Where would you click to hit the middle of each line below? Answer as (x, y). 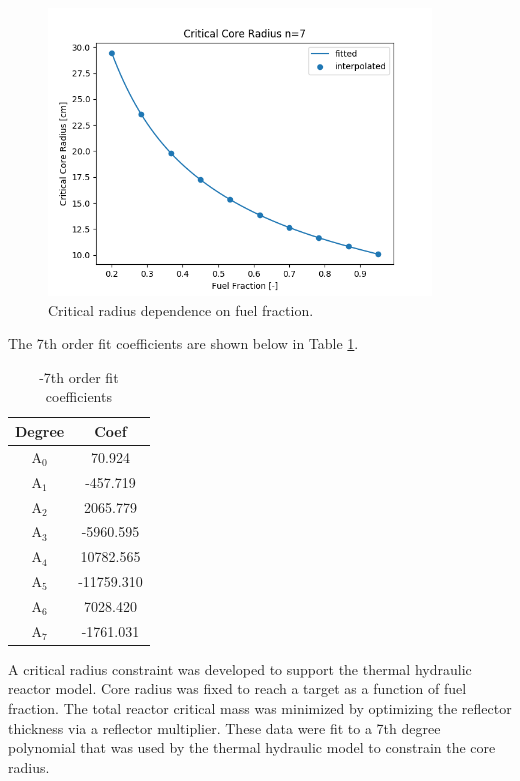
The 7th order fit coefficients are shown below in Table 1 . (183, 343)
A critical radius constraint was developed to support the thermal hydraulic (240, 668)
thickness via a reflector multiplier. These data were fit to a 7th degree (224, 727)
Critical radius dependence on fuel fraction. (181, 309)
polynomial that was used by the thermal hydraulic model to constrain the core (252, 747)
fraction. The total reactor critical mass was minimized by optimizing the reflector (260, 708)
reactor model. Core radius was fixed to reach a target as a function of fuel (237, 688)
